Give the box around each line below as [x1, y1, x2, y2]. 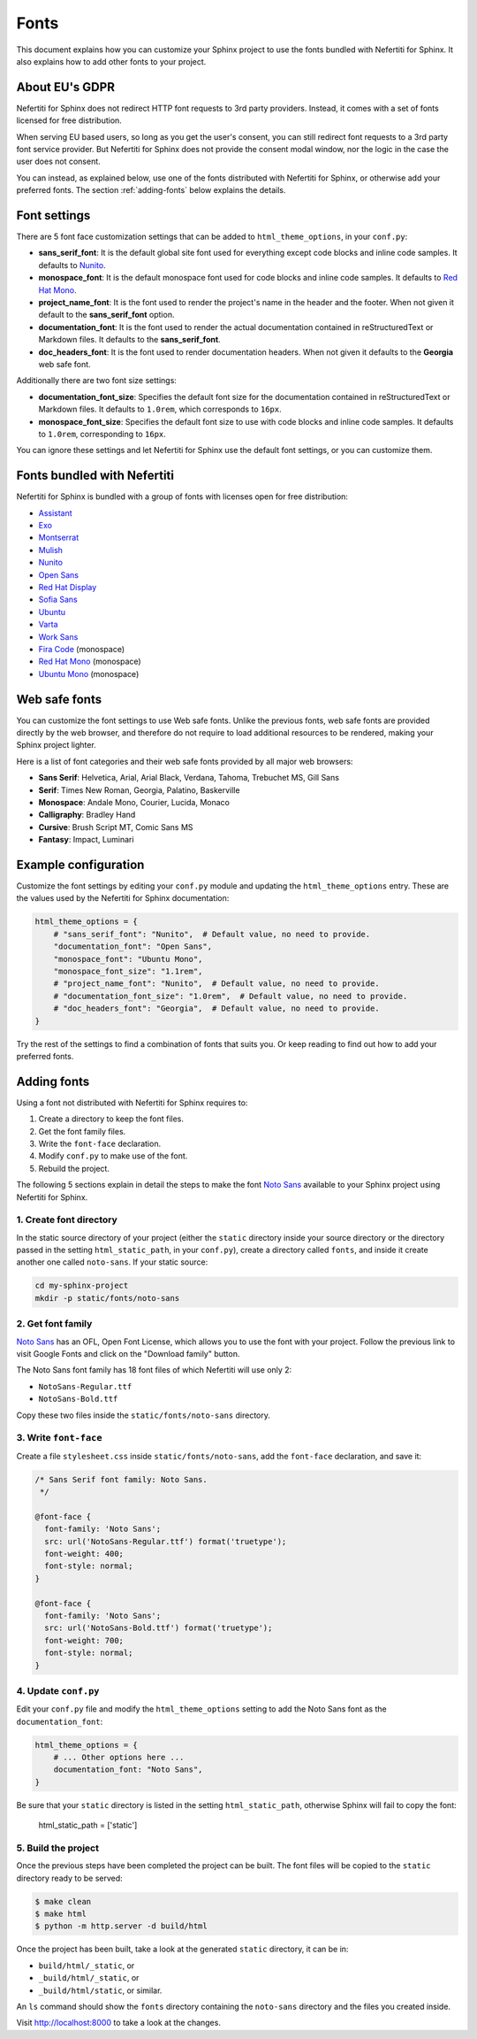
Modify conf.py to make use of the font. [38, 1150, 188, 1161]
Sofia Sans [38, 594, 79, 605]
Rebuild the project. [38, 1163, 110, 1173]
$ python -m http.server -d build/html [34, 1921, 208, 1931]
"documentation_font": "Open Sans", [53, 942, 212, 951]
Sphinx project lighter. [16, 740, 96, 750]
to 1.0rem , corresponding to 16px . [38, 428, 167, 439]
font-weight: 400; [44, 1549, 124, 1559]
